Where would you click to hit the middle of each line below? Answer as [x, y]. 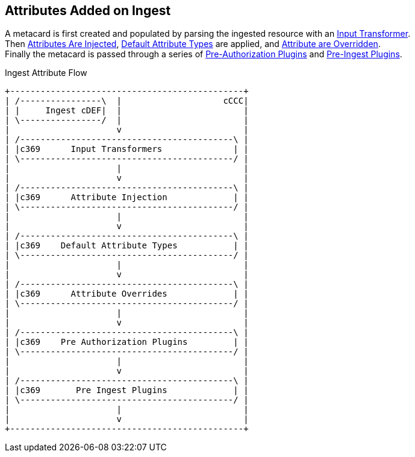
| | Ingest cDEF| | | [127, 111]
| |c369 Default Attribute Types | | [127, 246]
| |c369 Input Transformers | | [127, 149]
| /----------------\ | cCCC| [127, 101]
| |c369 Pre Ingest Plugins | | [127, 390]
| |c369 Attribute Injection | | [127, 197]
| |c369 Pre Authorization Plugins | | [127, 342]
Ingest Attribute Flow [46, 73]
